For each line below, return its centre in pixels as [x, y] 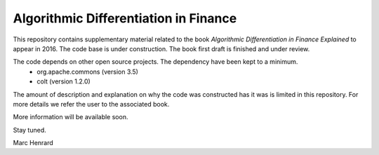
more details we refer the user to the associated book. [91, 104]
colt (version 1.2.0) [64, 81]
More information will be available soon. [71, 117]
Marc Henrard [33, 143]
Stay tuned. [29, 130]
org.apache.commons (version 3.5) [87, 72]
